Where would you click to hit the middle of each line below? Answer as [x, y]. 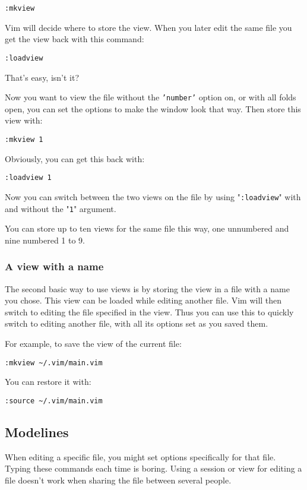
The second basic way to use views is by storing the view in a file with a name [147, 288]
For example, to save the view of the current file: [93, 343]
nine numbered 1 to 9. [45, 240]
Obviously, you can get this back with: [75, 158]
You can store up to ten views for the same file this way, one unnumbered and [147, 228]
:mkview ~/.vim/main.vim [54, 363]
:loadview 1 [28, 178]
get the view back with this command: [75, 39]
